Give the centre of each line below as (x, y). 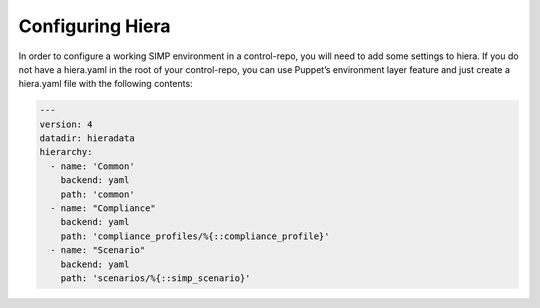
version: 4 (66, 124)
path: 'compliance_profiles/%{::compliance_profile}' (195, 236)
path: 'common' (97, 194)
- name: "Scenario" (98, 250)
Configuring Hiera (94, 26)
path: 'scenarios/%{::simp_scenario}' (155, 278)
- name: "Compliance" (103, 208)
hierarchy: (66, 152)
